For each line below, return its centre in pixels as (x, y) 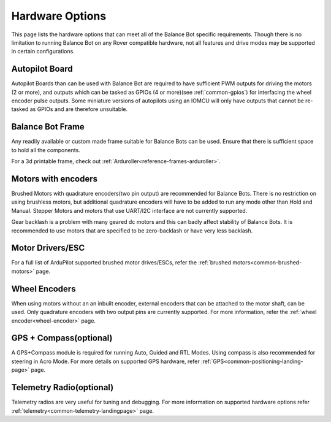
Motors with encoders (55, 179)
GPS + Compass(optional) (62, 338)
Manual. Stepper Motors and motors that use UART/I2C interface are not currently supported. (129, 210)
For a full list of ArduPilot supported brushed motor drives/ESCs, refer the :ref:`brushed (121, 263)
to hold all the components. (46, 150)
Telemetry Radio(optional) (63, 387)
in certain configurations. (43, 52)
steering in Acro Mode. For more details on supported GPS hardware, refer (105, 361)
